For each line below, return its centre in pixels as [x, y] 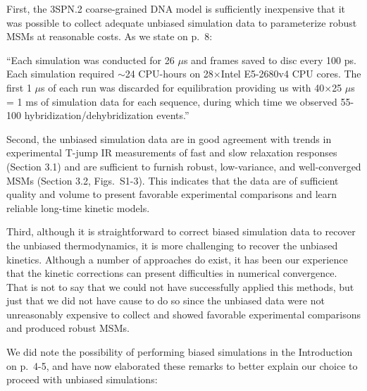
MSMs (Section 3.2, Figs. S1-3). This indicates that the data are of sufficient [173, 180]
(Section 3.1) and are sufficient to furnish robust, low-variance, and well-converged [184, 166]
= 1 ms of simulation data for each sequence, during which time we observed [172, 101]
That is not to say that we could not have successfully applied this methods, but [180, 286]
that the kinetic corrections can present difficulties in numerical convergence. [172, 273]
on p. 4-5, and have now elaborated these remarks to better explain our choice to [182, 365]
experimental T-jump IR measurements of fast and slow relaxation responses [172, 153]
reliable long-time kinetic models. [78, 207]
